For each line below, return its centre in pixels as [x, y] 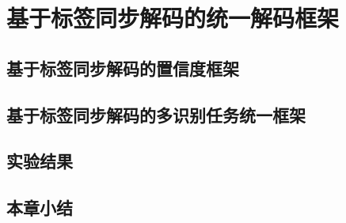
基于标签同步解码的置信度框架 [123, 68]
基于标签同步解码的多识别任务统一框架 [156, 114]
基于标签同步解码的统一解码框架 [173, 18]
